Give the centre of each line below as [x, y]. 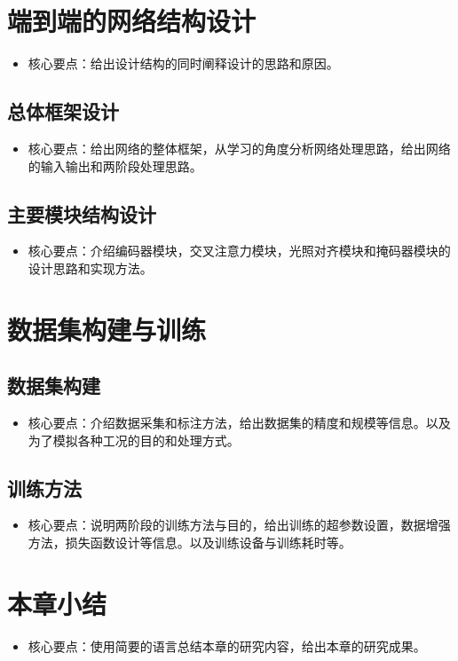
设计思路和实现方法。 [90, 268]
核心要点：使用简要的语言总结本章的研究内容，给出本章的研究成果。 [227, 645]
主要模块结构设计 [82, 213]
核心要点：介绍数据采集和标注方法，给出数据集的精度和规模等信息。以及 [239, 423]
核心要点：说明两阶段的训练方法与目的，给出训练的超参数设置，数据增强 [239, 525]
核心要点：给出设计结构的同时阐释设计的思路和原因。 [183, 63]
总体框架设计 [63, 111]
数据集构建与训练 [107, 329]
